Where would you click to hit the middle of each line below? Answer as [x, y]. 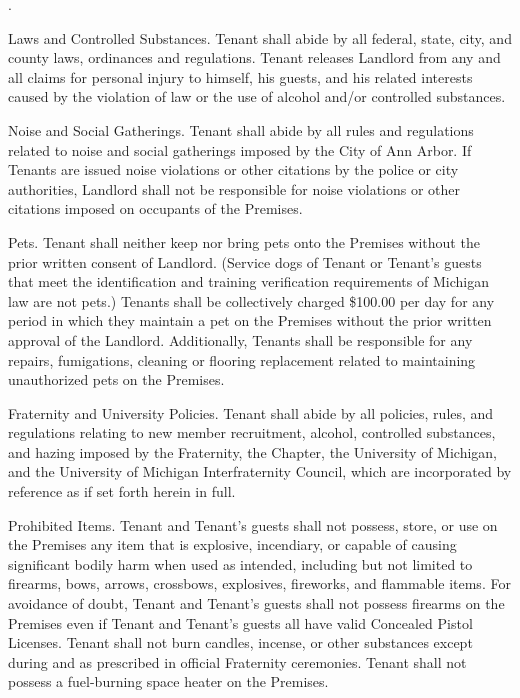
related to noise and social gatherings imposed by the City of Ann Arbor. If [240, 149]
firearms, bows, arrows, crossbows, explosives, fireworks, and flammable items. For [259, 583]
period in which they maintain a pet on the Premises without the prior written [250, 320]
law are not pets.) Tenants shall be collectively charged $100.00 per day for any [251, 300]
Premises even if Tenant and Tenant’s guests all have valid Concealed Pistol [240, 622]
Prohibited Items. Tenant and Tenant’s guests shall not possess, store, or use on [253, 524]
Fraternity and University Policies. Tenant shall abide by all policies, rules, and [251, 412]
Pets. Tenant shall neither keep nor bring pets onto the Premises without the [244, 241]
